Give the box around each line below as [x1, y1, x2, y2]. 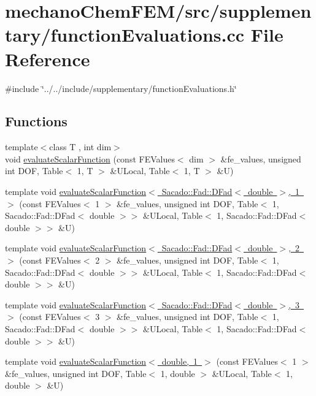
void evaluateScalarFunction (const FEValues [5, 152, 175, 165]
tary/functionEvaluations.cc [5, 22, 245, 47]
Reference [5, 46, 90, 71]
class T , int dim [49, 140, 112, 153]
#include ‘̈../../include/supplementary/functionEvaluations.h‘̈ [5, 82, 237, 94]
